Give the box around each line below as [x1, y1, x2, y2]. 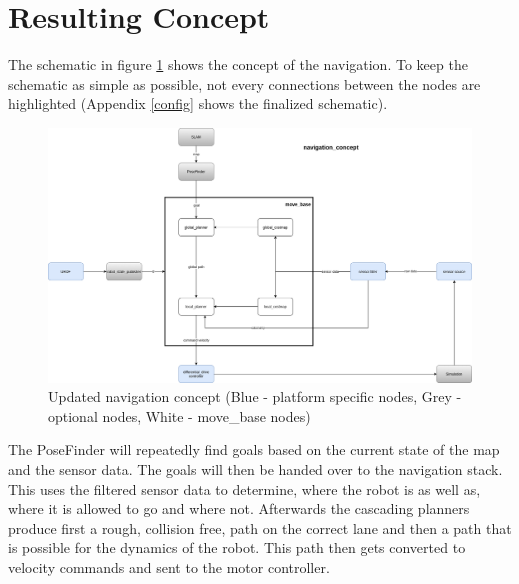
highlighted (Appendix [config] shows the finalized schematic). [8, 93, 388, 114]
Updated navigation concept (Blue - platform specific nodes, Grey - [48, 386, 462, 407]
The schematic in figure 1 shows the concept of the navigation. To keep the [8, 54, 468, 75]
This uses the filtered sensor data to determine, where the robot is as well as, [8, 478, 481, 499]
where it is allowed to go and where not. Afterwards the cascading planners [8, 498, 470, 519]
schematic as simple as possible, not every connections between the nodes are [8, 73, 481, 94]
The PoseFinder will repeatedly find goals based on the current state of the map [8, 439, 500, 460]
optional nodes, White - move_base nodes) [48, 405, 311, 426]
